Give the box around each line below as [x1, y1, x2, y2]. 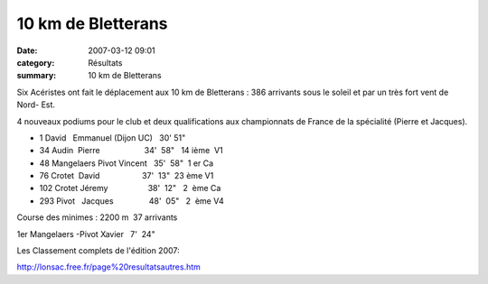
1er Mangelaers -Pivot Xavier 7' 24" [16, 228, 155, 239]
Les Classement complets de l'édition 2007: [16, 245, 180, 256]
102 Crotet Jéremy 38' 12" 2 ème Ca [39, 183, 221, 194]
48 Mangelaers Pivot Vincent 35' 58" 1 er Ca [39, 158, 214, 169]
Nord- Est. [16, 99, 56, 110]
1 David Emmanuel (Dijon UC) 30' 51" [39, 132, 186, 143]
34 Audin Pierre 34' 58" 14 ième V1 [39, 145, 223, 156]
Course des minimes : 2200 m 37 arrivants [16, 212, 178, 223]
